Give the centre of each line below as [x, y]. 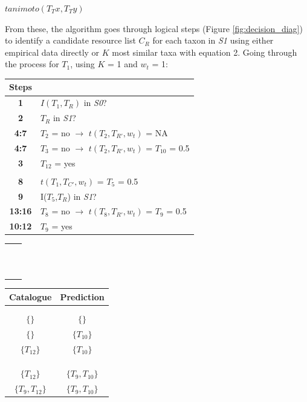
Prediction [82, 296]
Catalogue [31, 296]
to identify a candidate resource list [70, 40]
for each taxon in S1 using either [213, 40]
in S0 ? [95, 103]
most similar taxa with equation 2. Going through [205, 52]
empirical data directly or [52, 52]
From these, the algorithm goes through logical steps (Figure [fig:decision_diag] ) [154, 28]
